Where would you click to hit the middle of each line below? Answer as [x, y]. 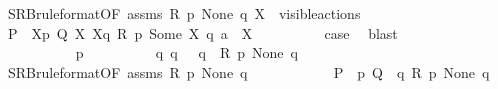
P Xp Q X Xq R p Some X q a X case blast [202, 32]
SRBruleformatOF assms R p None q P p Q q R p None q [248, 71]
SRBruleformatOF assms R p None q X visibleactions [184, 13]
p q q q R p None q [186, 52]
